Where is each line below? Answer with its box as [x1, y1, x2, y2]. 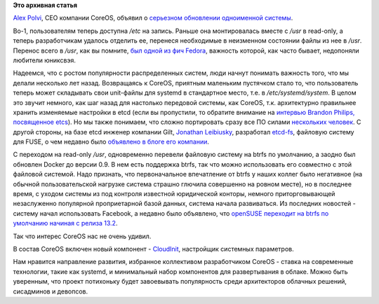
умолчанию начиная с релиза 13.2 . [13, 219, 118, 228]
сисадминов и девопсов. [13, 287, 88, 296]
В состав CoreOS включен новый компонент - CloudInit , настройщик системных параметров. [13, 244, 294, 253]
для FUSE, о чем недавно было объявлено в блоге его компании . [13, 137, 210, 146]
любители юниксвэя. [13, 56, 77, 64]
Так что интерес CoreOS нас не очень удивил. [13, 232, 152, 240]
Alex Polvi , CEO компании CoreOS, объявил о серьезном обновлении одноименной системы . [13, 14, 293, 22]
